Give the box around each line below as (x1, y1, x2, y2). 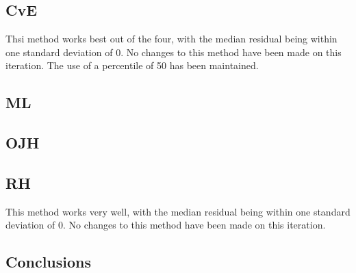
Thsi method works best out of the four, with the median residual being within (5, 31, 338, 46)
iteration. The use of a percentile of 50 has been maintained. (5, 58, 259, 73)
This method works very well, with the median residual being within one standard (5, 204, 351, 218)
